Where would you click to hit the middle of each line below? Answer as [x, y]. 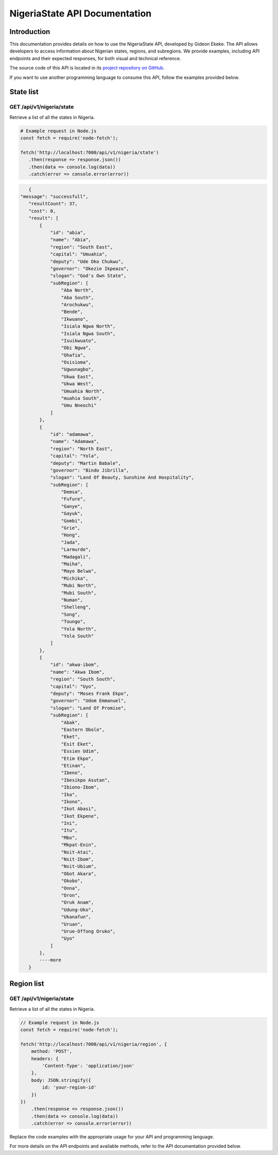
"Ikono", [72, 801]
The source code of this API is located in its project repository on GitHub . [87, 68]
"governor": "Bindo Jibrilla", [90, 470]
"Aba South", [77, 297]
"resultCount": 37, [53, 204]
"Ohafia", [73, 355]
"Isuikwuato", [79, 340]
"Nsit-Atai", [77, 852]
